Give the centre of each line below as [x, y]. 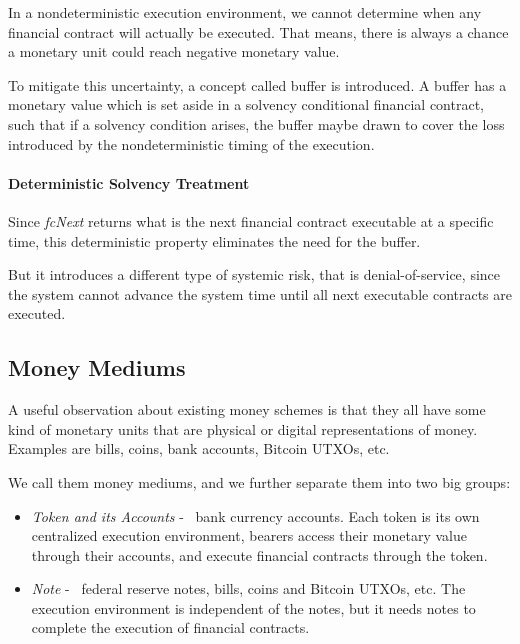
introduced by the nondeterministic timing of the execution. [191, 143]
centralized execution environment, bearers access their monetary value [249, 535]
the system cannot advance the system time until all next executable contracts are [260, 293]
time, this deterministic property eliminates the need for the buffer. [214, 240]
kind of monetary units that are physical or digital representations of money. [243, 428]
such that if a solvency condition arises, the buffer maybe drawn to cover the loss [256, 123]
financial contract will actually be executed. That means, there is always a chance [258, 31]
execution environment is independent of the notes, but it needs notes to [253, 607]
